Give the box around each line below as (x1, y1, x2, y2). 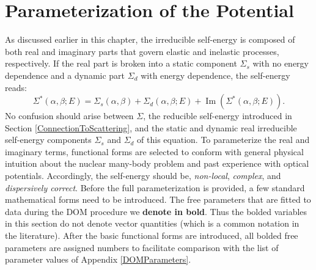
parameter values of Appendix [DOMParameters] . (5, 253, 191, 266)
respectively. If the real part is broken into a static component (5, 57, 237, 70)
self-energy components (5, 133, 92, 146)
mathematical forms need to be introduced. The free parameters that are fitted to (5, 193, 311, 206)
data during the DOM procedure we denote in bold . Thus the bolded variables (5, 205, 307, 217)
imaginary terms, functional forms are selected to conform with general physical (5, 145, 304, 158)
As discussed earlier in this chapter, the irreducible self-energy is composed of (5, 33, 295, 46)
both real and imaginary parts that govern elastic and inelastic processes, (5, 45, 279, 57)
